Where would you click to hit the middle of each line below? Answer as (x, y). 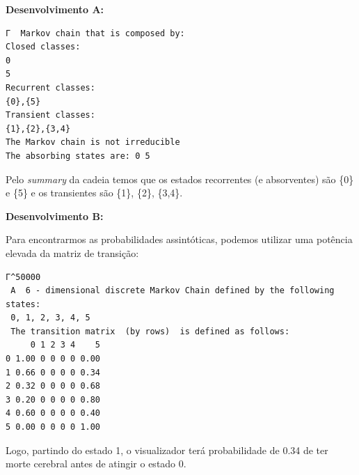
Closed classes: (43, 47)
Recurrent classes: (50, 87)
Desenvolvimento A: (55, 9)
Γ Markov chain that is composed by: (95, 33)
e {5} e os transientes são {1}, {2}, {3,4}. (94, 193)
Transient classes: (50, 115)
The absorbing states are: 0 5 (78, 156)
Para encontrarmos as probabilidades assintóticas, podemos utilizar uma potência (179, 239)
